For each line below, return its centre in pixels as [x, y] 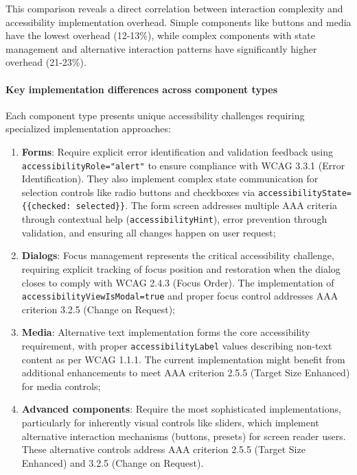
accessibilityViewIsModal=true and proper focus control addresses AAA [180, 296]
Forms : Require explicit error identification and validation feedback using [177, 151]
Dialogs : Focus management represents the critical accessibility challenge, [178, 255]
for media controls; [61, 386]
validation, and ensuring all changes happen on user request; [149, 232]
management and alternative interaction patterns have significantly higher [161, 48]
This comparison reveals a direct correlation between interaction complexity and [174, 8]
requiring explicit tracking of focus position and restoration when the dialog [181, 268]
